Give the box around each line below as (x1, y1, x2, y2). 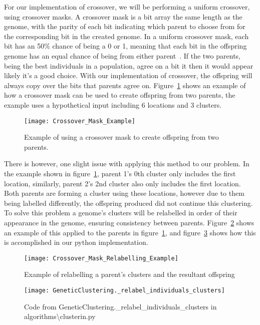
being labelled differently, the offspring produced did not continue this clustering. (4, 197, 253, 208)
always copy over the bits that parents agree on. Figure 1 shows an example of (4, 80, 246, 90)
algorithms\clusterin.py (24, 311, 96, 321)
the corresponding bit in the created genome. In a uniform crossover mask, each (4, 31, 249, 41)
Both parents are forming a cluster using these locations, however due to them (4, 188, 244, 198)
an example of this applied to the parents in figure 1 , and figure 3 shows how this (4, 227, 256, 237)
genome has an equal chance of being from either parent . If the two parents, (4, 50, 241, 61)
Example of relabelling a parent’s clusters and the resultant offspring (24, 269, 235, 279)
